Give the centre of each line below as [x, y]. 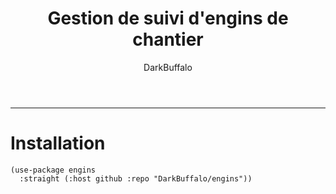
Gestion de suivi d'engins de [168, 18]
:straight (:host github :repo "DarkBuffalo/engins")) [136, 178]
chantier [168, 39]
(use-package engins [53, 170]
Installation [58, 143]
